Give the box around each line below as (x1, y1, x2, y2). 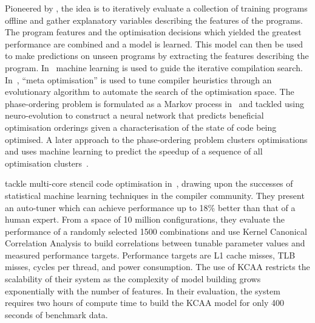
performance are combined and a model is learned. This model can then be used (5, 37, 303, 50)
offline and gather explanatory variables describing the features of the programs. (5, 13, 303, 26)
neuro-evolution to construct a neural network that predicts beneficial (5, 109, 264, 122)
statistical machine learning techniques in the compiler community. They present (5, 189, 305, 201)
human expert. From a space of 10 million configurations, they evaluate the (5, 213, 285, 226)
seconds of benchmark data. (5, 308, 108, 321)
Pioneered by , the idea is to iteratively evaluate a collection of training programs (5, 2, 308, 14)
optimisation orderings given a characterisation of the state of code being (5, 120, 277, 133)
